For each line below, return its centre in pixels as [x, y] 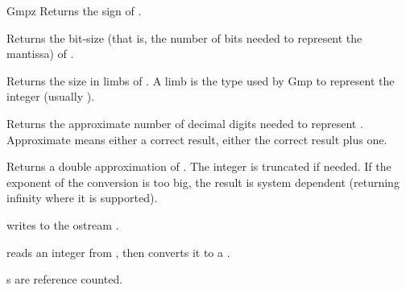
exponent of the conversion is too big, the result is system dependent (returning [203, 182]
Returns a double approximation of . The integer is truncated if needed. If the [199, 166]
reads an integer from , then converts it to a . [118, 252]
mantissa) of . [40, 54]
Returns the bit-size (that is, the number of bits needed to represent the [184, 37]
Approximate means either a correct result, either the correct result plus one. [197, 139]
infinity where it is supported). [82, 198]
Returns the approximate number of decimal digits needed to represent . [185, 123]
